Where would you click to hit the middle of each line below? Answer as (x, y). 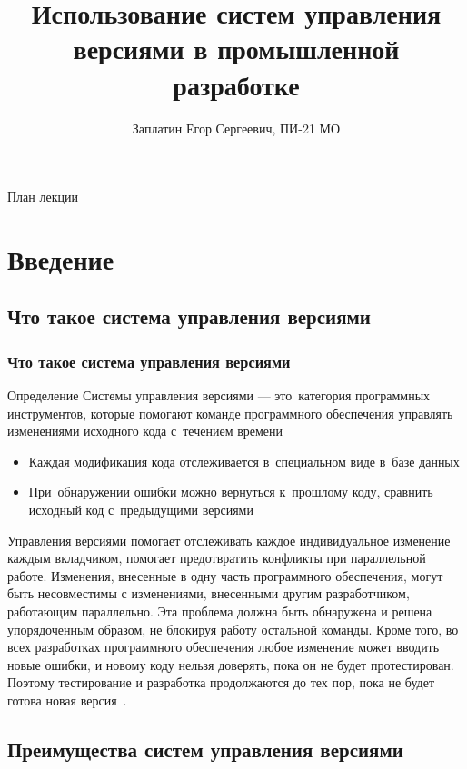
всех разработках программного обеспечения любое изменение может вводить (224, 647)
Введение (61, 258)
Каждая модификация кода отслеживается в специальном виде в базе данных (244, 461)
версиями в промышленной (236, 49)
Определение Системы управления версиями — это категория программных (219, 395)
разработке (236, 84)
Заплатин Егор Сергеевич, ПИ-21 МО (236, 128)
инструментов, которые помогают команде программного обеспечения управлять (230, 413)
